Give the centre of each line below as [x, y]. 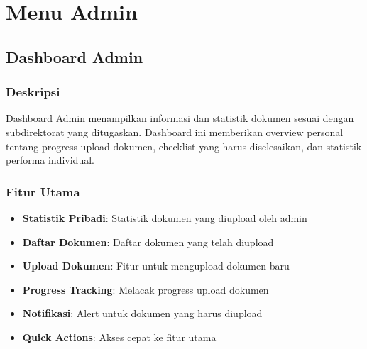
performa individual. [50, 160]
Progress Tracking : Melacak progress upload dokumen [146, 289]
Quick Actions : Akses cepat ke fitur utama [119, 337]
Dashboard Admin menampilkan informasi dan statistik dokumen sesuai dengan [180, 118]
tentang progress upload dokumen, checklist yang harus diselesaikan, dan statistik [184, 146]
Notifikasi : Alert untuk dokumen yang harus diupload [142, 313]
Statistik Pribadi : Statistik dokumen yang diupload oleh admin [165, 217]
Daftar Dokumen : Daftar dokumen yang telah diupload [148, 242]
